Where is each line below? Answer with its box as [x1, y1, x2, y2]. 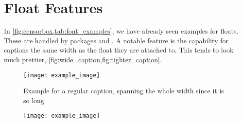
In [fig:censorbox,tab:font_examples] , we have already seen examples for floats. [4, 26, 239, 36]
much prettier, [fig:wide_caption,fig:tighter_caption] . [4, 54, 162, 64]
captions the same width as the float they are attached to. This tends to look [4, 45, 234, 55]
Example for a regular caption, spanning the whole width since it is [23, 86, 224, 96]
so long [23, 95, 44, 105]
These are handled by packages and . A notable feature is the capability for [4, 35, 228, 45]
